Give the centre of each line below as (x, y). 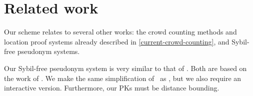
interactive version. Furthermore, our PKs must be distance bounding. (112, 88)
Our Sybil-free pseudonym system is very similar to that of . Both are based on (125, 68)
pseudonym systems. (48, 51)
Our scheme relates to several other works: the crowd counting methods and (120, 32)
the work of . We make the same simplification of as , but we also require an (123, 78)
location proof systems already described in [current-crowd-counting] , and (117, 41)
